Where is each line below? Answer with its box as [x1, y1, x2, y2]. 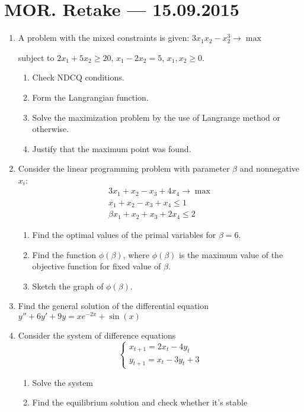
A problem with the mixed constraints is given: [18, 31, 190, 44]
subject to [18, 51, 55, 63]
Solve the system [32, 376, 94, 388]
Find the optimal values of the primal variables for [32, 228, 216, 240]
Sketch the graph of [32, 279, 104, 292]
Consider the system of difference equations [18, 329, 176, 341]
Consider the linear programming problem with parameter [18, 162, 230, 175]
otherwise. [32, 123, 69, 135]
